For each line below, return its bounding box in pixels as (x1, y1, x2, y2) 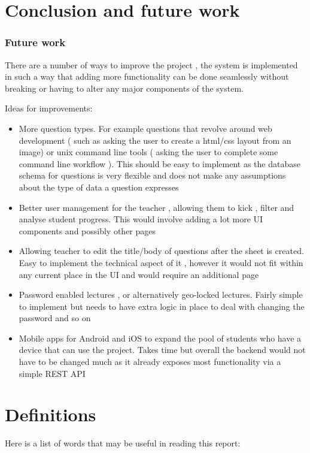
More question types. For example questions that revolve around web (19, 122, 272, 134)
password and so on (19, 312, 91, 324)
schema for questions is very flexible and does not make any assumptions (19, 169, 286, 182)
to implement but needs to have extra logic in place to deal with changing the (19, 300, 305, 312)
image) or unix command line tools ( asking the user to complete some (19, 146, 278, 158)
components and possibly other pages (19, 224, 156, 237)
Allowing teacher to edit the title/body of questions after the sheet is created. (19, 244, 304, 257)
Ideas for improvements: (5, 102, 93, 114)
